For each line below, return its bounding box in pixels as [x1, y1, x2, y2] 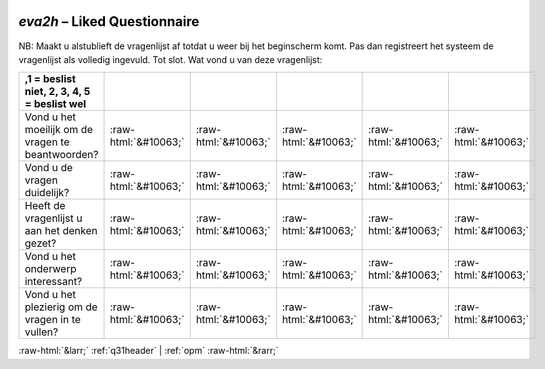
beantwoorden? [24, 148, 99, 162]
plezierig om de [24, 300, 99, 314]
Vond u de [24, 161, 74, 175]
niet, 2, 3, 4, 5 [24, 85, 91, 99]
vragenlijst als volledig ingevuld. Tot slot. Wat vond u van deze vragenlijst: [18, 53, 323, 65]
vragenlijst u [24, 211, 83, 225]
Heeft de [24, 199, 66, 213]
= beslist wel [24, 97, 87, 111]
